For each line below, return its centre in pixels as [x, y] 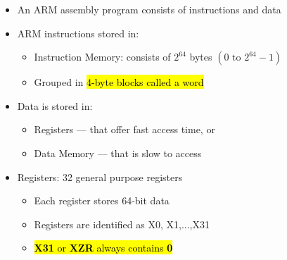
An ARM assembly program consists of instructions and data [149, 9]
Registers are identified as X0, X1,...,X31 [122, 224]
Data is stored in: [55, 105]
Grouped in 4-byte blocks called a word [119, 82]
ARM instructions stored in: [78, 33]
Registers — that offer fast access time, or [125, 129]
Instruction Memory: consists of [102, 57]
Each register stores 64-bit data [102, 200]
